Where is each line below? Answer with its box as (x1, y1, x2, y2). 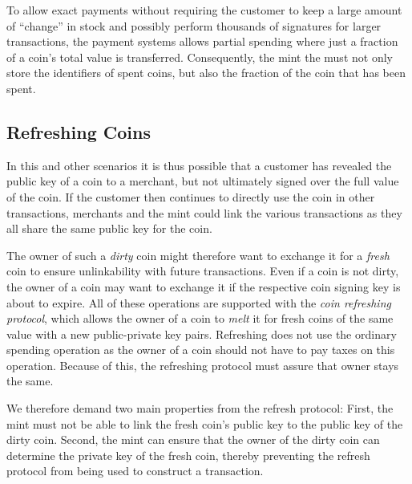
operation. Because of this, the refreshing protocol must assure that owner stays (6, 356, 399, 373)
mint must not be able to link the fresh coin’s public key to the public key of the (6, 415, 403, 432)
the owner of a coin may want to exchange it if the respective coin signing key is (6, 278, 401, 295)
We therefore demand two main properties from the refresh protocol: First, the (6, 400, 394, 417)
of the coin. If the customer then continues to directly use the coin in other (6, 188, 375, 205)
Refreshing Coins (6, 119, 151, 144)
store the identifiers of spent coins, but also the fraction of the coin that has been (6, 64, 406, 81)
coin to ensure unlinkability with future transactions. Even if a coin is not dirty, (6, 262, 399, 279)
